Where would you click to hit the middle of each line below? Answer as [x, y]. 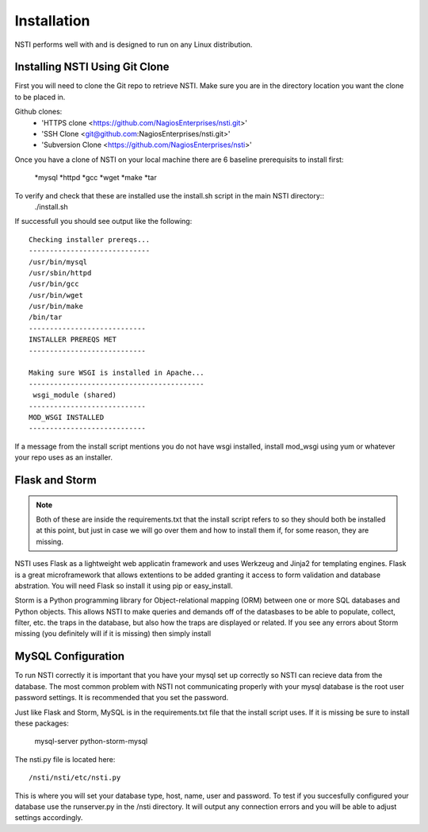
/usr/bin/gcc [54, 284]
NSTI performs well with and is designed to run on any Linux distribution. [134, 44]
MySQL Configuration [70, 656]
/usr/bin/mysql [58, 262]
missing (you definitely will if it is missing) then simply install [113, 634]
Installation [52, 21]
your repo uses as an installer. [63, 457]
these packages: [42, 723]
